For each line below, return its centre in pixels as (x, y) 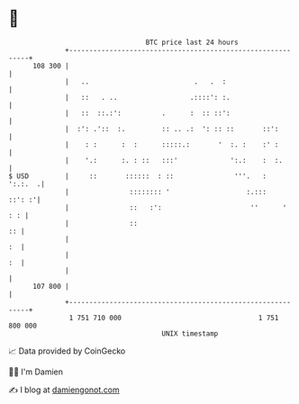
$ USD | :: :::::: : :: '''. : (138, 176)
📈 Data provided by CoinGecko (67, 351)
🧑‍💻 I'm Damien (36, 372)
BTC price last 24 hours (192, 42)
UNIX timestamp (190, 333)
